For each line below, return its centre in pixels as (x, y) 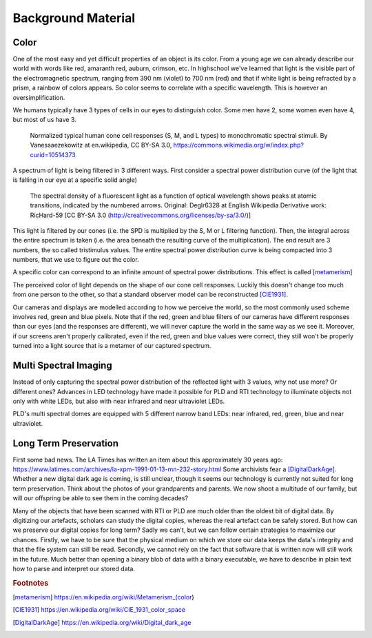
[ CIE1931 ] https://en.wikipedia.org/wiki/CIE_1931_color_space (99, 610)
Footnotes (31, 583)
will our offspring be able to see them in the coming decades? (101, 498)
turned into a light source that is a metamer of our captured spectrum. (112, 346)
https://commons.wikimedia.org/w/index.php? (239, 145)
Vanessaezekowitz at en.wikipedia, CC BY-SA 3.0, (101, 145)
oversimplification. (39, 97)
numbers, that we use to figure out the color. (76, 260)
